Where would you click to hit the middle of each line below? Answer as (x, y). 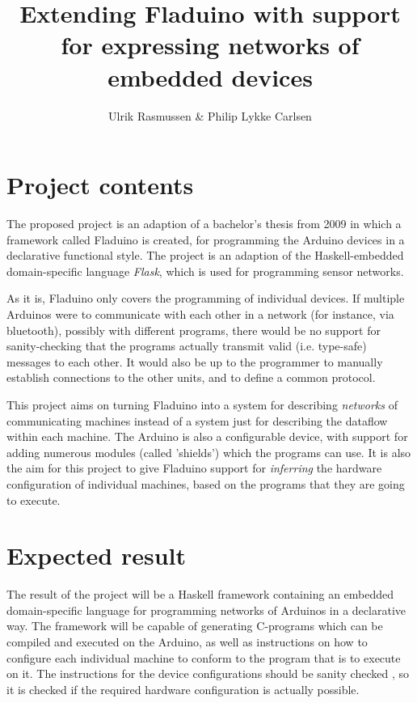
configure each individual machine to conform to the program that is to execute (204, 657)
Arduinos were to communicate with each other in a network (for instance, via (200, 314)
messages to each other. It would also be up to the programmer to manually (195, 361)
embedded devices (210, 76)
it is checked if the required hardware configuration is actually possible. (183, 689)
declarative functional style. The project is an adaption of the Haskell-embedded (205, 255)
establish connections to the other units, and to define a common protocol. (191, 377)
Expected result (96, 555)
